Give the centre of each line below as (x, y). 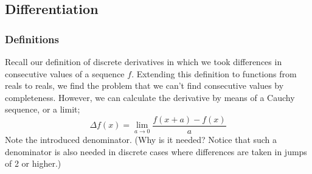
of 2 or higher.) (33, 163)
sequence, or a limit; (43, 109)
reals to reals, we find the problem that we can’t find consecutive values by (144, 85)
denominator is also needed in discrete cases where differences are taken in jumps (156, 151)
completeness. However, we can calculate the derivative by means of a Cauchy (150, 97)
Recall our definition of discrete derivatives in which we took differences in (144, 61)
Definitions (32, 39)
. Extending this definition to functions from (214, 73)
